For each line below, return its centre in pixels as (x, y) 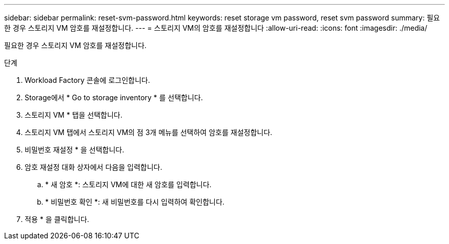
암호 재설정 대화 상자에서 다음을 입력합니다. (94, 167)
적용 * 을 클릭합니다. (57, 219)
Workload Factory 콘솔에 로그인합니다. (87, 80)
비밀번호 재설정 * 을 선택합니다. (75, 150)
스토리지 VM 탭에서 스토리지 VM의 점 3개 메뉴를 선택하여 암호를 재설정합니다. (149, 132)
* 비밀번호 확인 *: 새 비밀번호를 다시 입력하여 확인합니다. (135, 202)
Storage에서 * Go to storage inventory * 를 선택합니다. (114, 97)
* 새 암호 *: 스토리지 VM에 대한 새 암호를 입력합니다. (128, 184)
